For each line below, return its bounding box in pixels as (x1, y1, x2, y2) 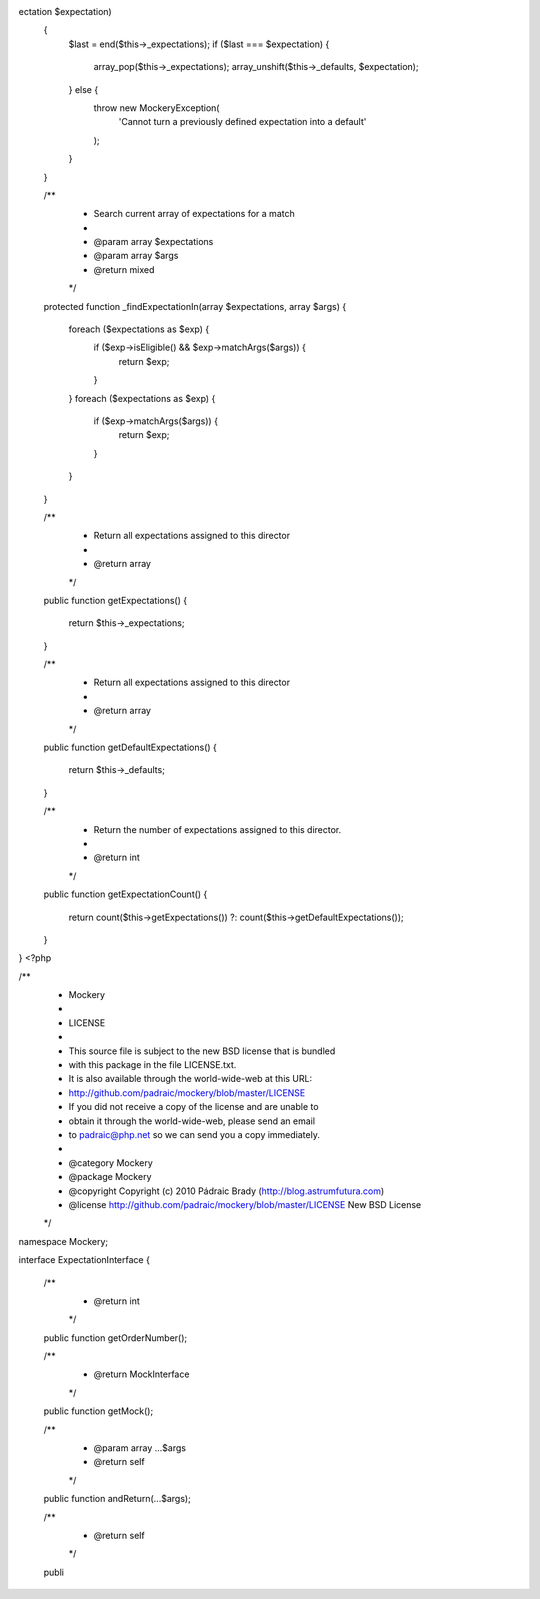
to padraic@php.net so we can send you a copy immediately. (68, 1129, 320, 1140)
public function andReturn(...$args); (43, 1493, 192, 1505)
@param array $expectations (93, 236, 214, 248)
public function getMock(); (43, 1405, 154, 1417)
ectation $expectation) (18, 6, 112, 17)
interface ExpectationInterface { (18, 1254, 150, 1266)
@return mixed (93, 263, 155, 275)
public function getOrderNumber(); (43, 1331, 188, 1344)
